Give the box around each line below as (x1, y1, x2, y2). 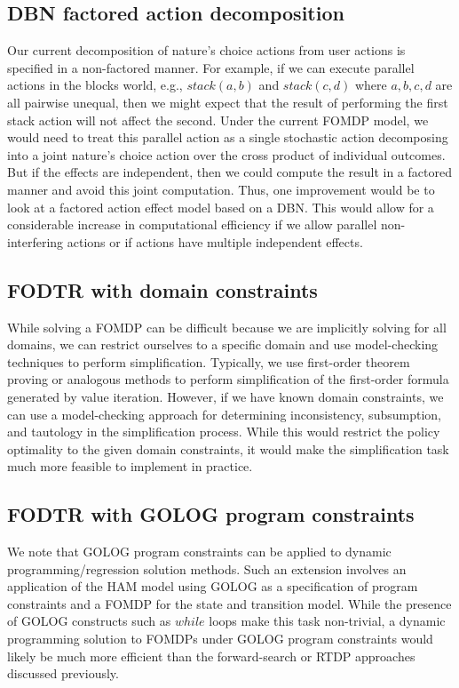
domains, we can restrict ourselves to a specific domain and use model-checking (7, 335, 439, 354)
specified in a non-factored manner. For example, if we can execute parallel (7, 58, 415, 76)
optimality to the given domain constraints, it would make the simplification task (7, 439, 449, 458)
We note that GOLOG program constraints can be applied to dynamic (7, 542, 392, 561)
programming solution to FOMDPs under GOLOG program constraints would (7, 629, 433, 648)
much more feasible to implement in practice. (7, 457, 253, 476)
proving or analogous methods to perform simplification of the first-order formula (7, 370, 449, 388)
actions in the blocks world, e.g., (7, 76, 183, 94)
